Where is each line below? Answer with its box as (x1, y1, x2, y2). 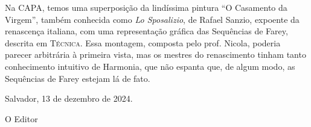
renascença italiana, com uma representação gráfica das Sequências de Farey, (5, 25, 288, 37)
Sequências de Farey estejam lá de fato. (5, 72, 150, 84)
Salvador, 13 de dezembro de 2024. (5, 92, 133, 105)
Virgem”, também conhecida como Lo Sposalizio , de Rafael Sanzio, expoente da (5, 13, 300, 25)
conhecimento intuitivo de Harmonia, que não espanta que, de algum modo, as (5, 60, 295, 72)
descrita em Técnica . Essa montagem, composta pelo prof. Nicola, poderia (5, 36, 281, 49)
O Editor (5, 112, 38, 125)
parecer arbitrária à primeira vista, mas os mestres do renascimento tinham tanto (5, 48, 306, 61)
